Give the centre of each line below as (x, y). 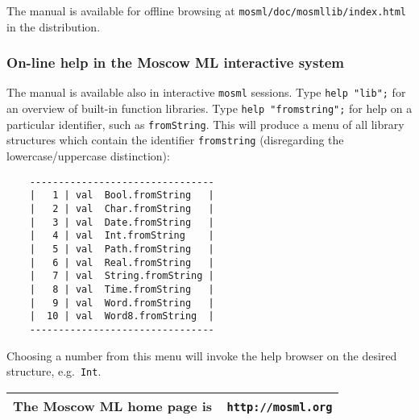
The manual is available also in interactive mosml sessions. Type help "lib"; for (206, 92)
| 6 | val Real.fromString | (122, 262)
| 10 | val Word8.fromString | (122, 316)
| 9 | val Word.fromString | (122, 303)
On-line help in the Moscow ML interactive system (176, 62)
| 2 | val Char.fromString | (122, 209)
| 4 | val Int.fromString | (122, 236)
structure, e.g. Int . (54, 371)
